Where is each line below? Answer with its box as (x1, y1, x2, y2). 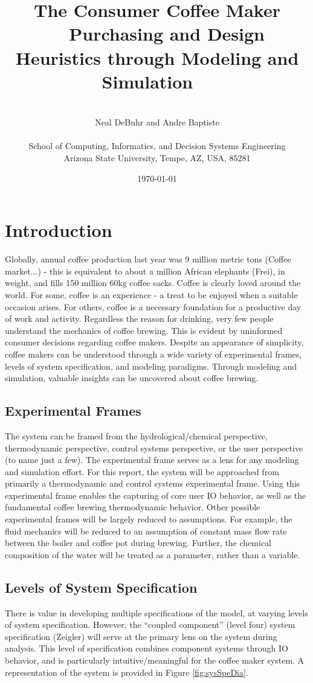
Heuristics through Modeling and (15, 45, 299, 70)
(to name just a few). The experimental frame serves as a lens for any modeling (5, 453, 299, 466)
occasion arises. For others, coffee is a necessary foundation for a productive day (5, 300, 302, 313)
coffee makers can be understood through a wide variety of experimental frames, (5, 347, 302, 360)
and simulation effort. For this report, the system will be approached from (5, 465, 279, 478)
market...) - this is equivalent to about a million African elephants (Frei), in (5, 264, 285, 277)
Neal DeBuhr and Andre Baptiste (95, 116, 219, 128)
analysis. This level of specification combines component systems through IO (5, 642, 288, 655)
